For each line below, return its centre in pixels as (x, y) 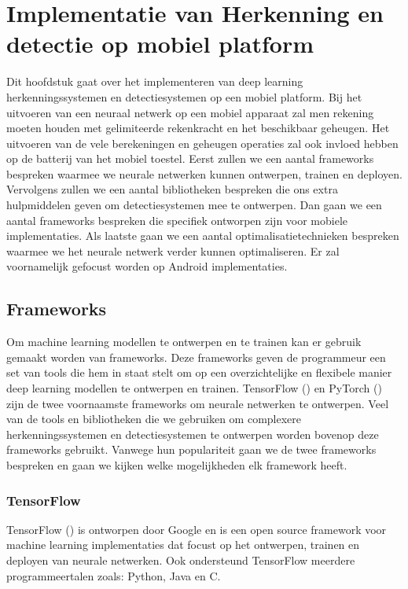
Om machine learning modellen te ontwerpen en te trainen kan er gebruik (184, 342)
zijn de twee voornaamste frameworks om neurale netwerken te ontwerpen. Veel (198, 403)
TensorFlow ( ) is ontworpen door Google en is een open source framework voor (197, 529)
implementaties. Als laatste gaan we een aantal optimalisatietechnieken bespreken (203, 236)
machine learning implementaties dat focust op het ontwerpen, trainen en (183, 545)
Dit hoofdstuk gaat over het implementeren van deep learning (155, 81)
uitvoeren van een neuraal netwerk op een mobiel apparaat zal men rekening (190, 112)
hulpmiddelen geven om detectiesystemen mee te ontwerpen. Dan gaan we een (194, 205)
